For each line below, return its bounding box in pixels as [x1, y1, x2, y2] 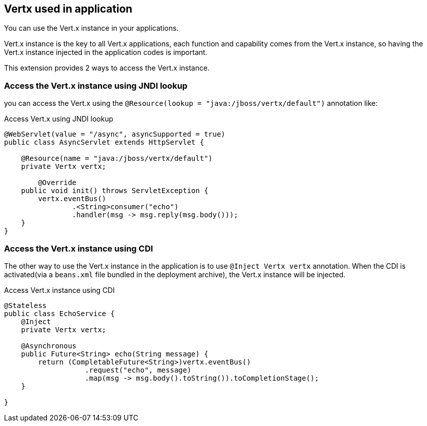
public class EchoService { [4, 309, 115, 318]
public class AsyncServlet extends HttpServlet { [4, 138, 204, 147]
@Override [38, 178, 77, 187]
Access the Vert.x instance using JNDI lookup [4, 80, 188, 91]
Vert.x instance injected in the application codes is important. [4, 48, 207, 57]
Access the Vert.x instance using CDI [4, 243, 153, 254]
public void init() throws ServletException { [21, 187, 208, 195]
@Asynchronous [21, 341, 77, 350]
